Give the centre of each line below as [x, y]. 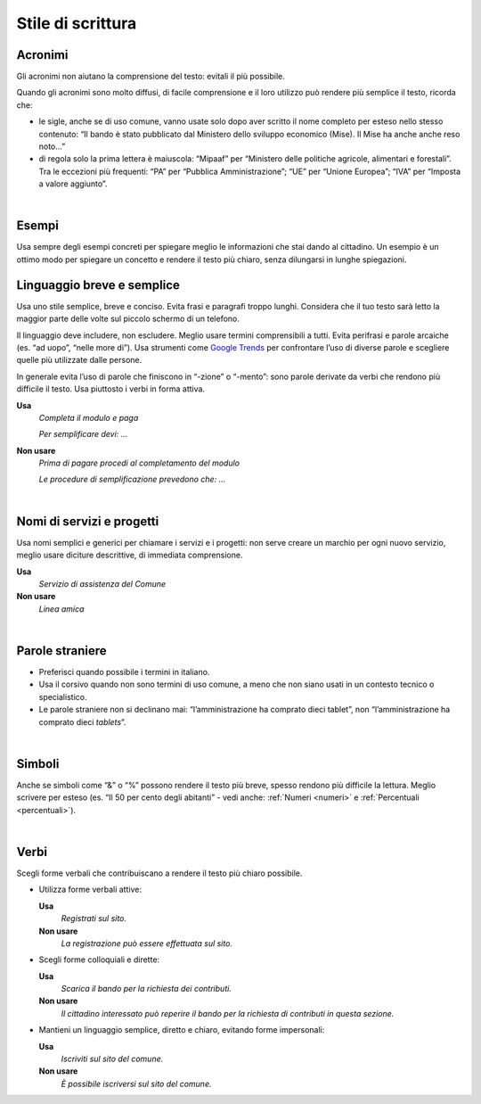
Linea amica [61, 609]
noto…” [52, 146]
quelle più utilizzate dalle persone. [79, 360]
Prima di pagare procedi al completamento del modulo [139, 463]
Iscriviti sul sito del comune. [112, 1059]
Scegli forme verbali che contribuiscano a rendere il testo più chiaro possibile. [159, 873]
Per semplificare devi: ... [83, 434]
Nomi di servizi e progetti [88, 521]
